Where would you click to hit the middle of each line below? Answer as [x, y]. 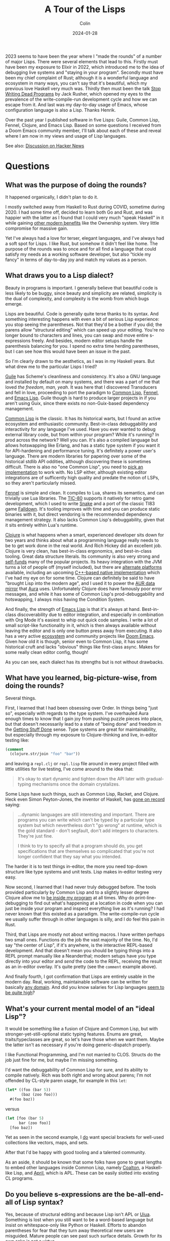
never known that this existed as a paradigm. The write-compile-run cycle [82, 914]
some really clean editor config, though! [47, 652]
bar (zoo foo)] [35, 1123]
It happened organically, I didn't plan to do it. [52, 197]
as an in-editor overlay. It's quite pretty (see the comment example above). [81, 967]
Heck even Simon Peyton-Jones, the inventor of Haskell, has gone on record [85, 799]
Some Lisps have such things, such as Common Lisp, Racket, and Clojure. [82, 794]
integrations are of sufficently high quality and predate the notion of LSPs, [82, 477]
